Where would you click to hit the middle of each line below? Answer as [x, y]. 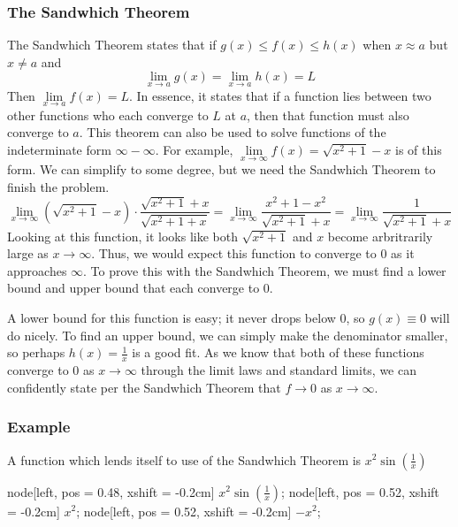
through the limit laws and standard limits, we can [279, 370]
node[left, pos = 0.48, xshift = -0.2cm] [111, 491]
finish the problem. [58, 186]
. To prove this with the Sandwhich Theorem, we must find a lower [265, 270]
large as [28, 253]
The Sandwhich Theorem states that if [112, 45]
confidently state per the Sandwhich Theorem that [144, 387]
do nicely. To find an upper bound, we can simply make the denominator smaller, [228, 335]
